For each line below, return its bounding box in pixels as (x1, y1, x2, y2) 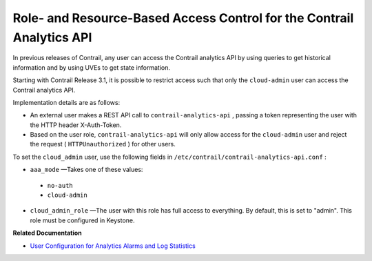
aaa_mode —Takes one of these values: (30, 166, 143, 174)
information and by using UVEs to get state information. (12, 63, 171, 72)
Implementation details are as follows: (12, 98, 121, 106)
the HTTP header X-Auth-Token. (30, 121, 122, 129)
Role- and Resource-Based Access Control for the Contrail (12, 10, 354, 26)
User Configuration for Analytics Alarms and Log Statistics (30, 242, 196, 250)
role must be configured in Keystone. (30, 216, 135, 224)
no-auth (47, 182, 74, 189)
